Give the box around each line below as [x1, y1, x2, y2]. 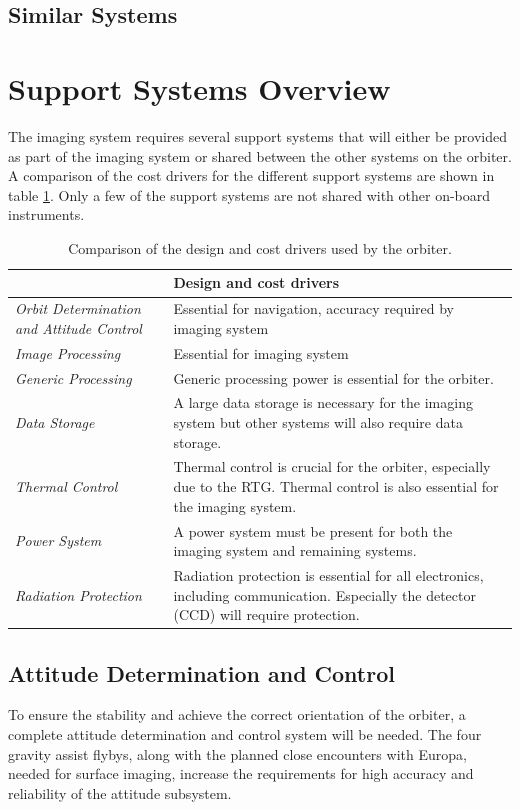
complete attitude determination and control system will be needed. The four [8, 724, 482, 745]
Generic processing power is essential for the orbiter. [173, 367, 494, 388]
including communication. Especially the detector [173, 584, 476, 605]
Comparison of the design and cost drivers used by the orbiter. [68, 237, 452, 258]
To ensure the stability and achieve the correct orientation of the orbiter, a [8, 704, 466, 725]
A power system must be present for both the [173, 520, 453, 541]
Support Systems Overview [8, 67, 391, 108]
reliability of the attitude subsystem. [8, 782, 232, 803]
